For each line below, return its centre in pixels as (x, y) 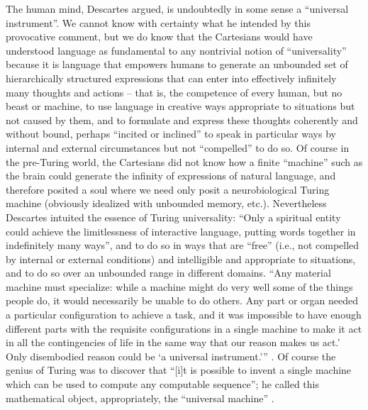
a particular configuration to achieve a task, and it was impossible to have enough (184, 315)
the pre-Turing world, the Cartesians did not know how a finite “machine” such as (184, 161)
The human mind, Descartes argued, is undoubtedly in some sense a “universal (177, 9)
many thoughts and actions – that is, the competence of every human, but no (174, 92)
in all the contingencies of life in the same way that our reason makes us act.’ (173, 342)
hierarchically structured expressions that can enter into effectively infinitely (171, 78)
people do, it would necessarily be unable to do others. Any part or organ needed (182, 300)
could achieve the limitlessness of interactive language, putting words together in (181, 231)
